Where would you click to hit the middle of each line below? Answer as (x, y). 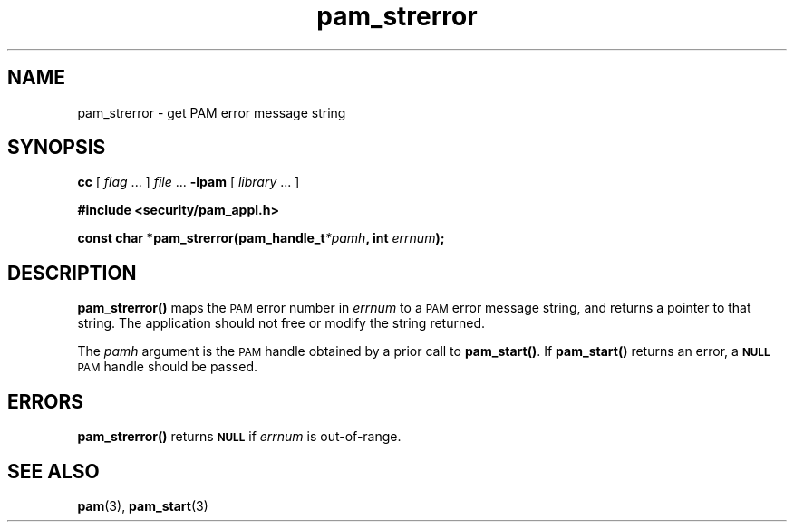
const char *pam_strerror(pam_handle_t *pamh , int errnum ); (261, 238)
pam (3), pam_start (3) (143, 505)
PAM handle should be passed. (168, 367)
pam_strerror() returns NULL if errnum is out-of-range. (239, 437)
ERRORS (46, 401)
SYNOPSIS (57, 148)
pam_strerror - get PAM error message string (212, 112)
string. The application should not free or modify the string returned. (281, 323)
